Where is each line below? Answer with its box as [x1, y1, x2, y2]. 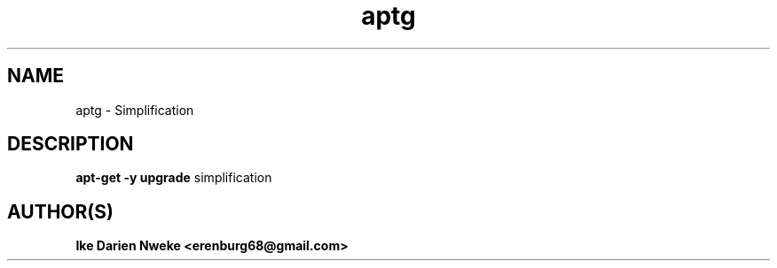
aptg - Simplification [75, 102, 194, 118]
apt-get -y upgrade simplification [75, 170, 272, 186]
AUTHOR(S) [7, 200, 114, 223]
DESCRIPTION [7, 133, 134, 156]
